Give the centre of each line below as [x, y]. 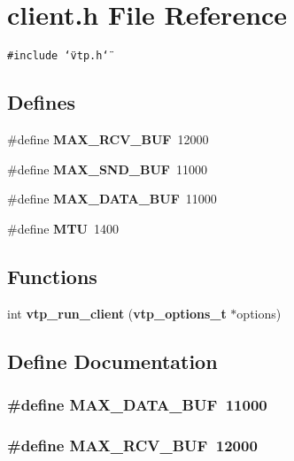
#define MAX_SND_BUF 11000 [107, 169]
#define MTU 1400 [63, 228]
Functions [52, 276]
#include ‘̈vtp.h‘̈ [58, 56]
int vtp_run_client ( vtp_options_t [117, 313]
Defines [42, 102]
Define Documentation [112, 361]
